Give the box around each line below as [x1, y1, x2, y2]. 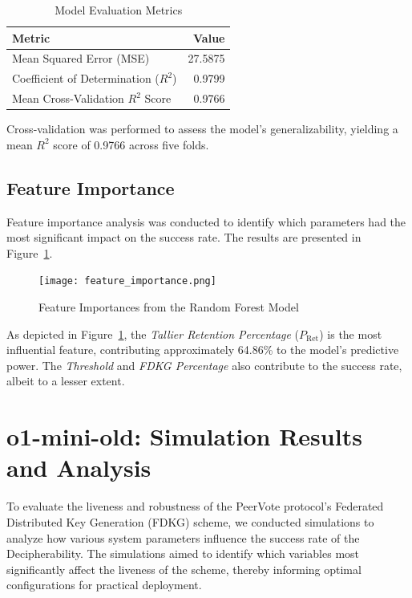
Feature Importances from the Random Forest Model [38, 299, 299, 315]
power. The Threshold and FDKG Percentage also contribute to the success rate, [6, 356, 402, 373]
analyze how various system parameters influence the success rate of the [6, 529, 360, 546]
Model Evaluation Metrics [55, 2, 183, 18]
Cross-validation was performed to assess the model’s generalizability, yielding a [6, 120, 398, 137]
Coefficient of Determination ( [12, 70, 160, 87]
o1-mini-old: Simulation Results [6, 420, 362, 453]
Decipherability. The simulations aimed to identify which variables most [6, 545, 360, 562]
